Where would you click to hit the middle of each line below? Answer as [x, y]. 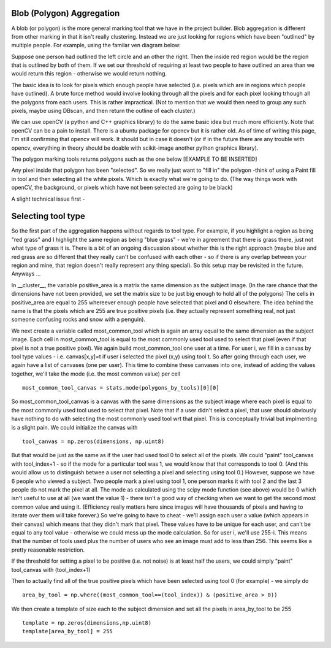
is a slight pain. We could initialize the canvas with [74, 427]
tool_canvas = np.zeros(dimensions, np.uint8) [93, 442]
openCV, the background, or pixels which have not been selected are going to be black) [122, 188]
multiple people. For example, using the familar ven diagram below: [96, 45]
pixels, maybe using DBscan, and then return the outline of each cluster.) [103, 111]
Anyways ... [26, 274]
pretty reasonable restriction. [48, 550]
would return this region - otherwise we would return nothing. [89, 74]
